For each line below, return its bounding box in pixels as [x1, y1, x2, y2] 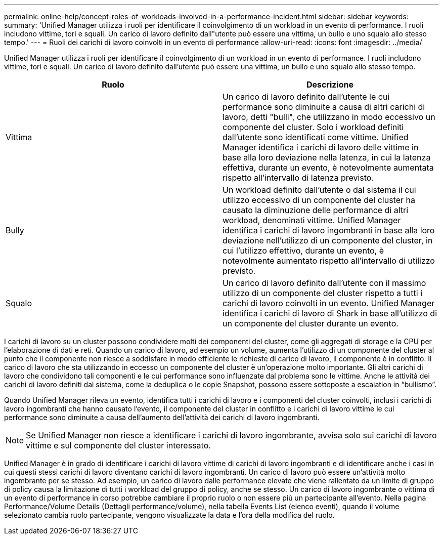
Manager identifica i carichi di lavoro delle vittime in [223, 142, 419, 152]
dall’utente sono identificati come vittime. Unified [223, 132, 409, 142]
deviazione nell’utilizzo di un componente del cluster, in [223, 235, 433, 245]
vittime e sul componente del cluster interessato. [26, 440, 211, 450]
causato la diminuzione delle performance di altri [223, 205, 409, 215]
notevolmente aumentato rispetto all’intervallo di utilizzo [223, 256, 435, 266]
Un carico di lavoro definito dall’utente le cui [223, 92, 390, 102]
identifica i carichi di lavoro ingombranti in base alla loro [223, 225, 435, 235]
